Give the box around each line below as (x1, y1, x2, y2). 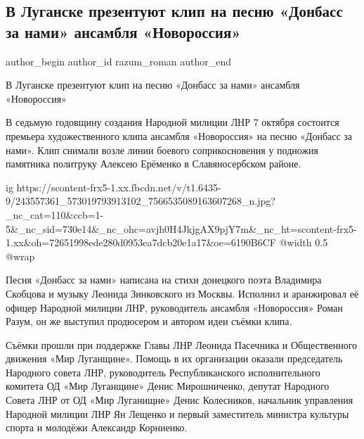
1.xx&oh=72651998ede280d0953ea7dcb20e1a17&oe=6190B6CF (6, 235, 277, 250)
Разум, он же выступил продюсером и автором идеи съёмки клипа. (6, 314, 292, 329)
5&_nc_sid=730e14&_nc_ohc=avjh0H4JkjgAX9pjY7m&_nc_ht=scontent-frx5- (6, 221, 357, 236)
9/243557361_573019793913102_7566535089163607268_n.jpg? (6, 193, 275, 208)
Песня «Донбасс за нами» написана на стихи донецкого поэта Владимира (6, 272, 322, 287)
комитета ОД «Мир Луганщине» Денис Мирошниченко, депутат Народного (6, 378, 330, 393)
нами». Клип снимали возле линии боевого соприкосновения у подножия (6, 142, 319, 157)
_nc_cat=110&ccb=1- (6, 207, 104, 222)
